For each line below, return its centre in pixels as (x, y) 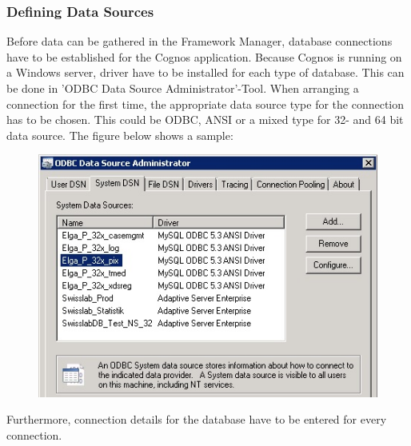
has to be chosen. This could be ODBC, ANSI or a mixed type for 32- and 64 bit (205, 119)
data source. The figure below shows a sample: (120, 135)
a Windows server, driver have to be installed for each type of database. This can (205, 72)
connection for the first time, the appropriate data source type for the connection (205, 104)
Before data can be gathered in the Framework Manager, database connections (200, 41)
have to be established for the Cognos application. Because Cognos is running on (204, 56)
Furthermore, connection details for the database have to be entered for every (197, 419)
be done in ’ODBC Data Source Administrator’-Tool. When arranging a (183, 88)
